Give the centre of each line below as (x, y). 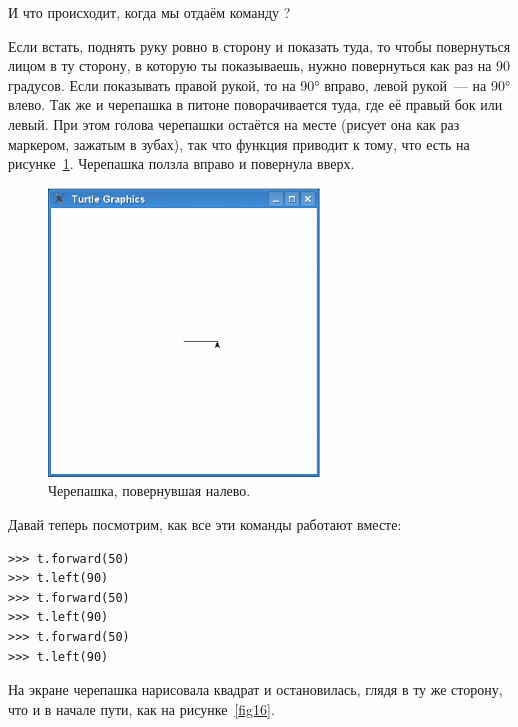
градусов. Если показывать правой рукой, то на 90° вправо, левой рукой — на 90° (259, 84)
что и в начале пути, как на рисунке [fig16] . (141, 708)
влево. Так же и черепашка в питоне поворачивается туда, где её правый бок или (255, 104)
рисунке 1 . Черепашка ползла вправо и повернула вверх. (181, 163)
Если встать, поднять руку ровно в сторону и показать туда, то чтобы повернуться (259, 45)
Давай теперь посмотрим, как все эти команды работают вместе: (205, 523)
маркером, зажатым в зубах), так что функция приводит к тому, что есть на (239, 143)
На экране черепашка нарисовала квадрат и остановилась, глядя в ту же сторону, (255, 689)
